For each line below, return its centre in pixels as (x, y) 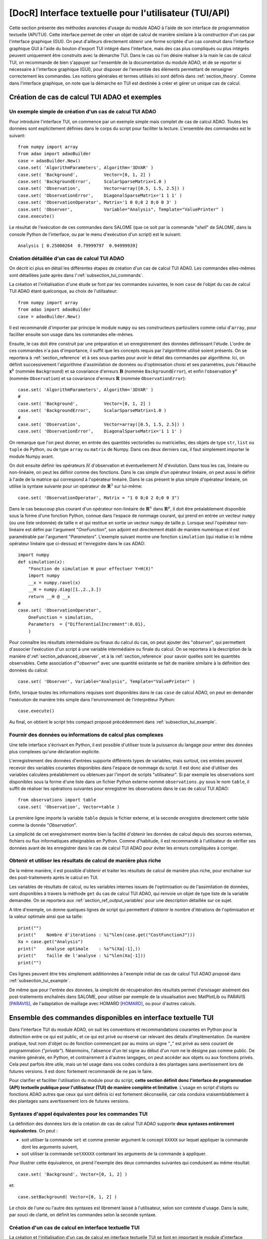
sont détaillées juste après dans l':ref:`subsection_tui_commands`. (76, 275)
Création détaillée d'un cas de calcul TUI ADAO (67, 258)
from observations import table (57, 800)
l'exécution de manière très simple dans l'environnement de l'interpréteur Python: (92, 699)
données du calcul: (29, 670)
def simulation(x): (42, 562)
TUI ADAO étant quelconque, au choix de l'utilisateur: (64, 291)
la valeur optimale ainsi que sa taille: (46, 916)
